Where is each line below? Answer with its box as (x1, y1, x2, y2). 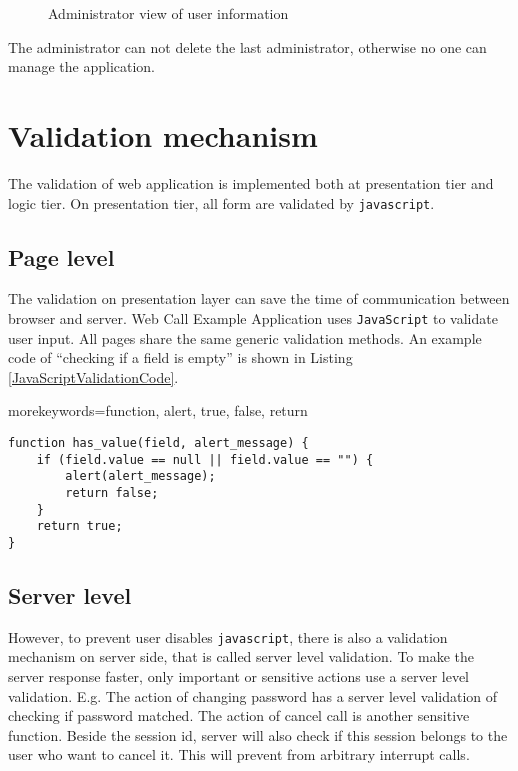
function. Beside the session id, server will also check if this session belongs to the (8, 724, 508, 745)
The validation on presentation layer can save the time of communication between (8, 288, 510, 309)
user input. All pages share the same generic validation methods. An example (8, 327, 482, 348)
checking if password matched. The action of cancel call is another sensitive (8, 705, 470, 726)
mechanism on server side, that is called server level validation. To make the (8, 646, 474, 667)
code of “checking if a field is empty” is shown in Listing (8, 347, 353, 368)
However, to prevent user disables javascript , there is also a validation (8, 626, 448, 647)
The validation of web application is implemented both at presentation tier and (8, 172, 494, 193)
